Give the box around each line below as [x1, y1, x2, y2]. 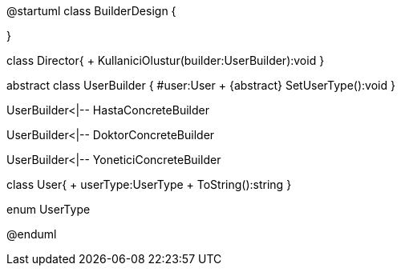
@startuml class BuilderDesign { [6, 4, 176, 18]
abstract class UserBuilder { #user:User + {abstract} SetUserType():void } [6, 78, 395, 92]
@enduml [6, 227, 57, 241]
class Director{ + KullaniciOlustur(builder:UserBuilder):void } [6, 54, 325, 67]
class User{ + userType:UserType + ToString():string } [6, 178, 292, 191]
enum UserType [6, 202, 91, 216]
